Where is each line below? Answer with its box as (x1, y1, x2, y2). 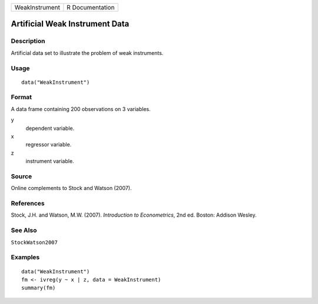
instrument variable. (25, 158, 74, 165)
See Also (11, 226, 37, 234)
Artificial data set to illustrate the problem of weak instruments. (11, 49, 164, 56)
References (11, 200, 45, 208)
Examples (11, 253, 40, 261)
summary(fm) (21, 285, 56, 292)
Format (11, 93, 32, 102)
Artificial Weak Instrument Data (11, 19, 130, 29)
